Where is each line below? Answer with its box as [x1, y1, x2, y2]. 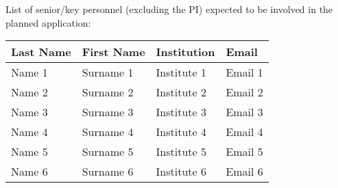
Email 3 [226, 104, 263, 120]
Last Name [11, 44, 71, 60]
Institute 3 [156, 104, 207, 120]
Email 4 [226, 124, 263, 140]
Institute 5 [156, 144, 207, 160]
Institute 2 [156, 84, 207, 100]
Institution [156, 44, 215, 60]
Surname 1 [82, 64, 134, 81]
